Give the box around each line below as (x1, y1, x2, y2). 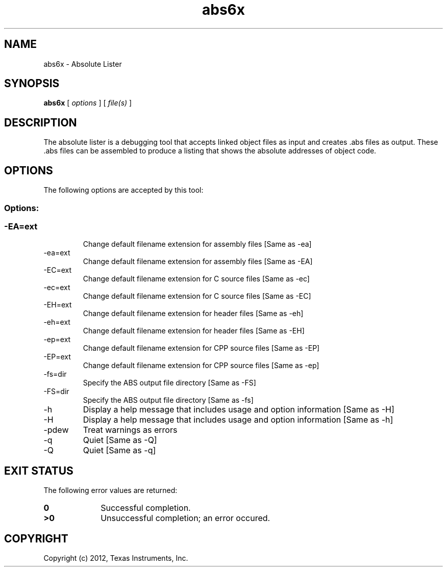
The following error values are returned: (43, 486, 178, 495)
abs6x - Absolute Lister (43, 59, 122, 68)
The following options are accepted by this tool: (43, 186, 204, 195)
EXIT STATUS (4, 464, 73, 477)
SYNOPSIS (4, 77, 60, 90)
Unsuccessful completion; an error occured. (101, 513, 270, 524)
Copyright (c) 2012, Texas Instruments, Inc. (43, 553, 188, 562)
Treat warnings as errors (83, 425, 178, 435)
